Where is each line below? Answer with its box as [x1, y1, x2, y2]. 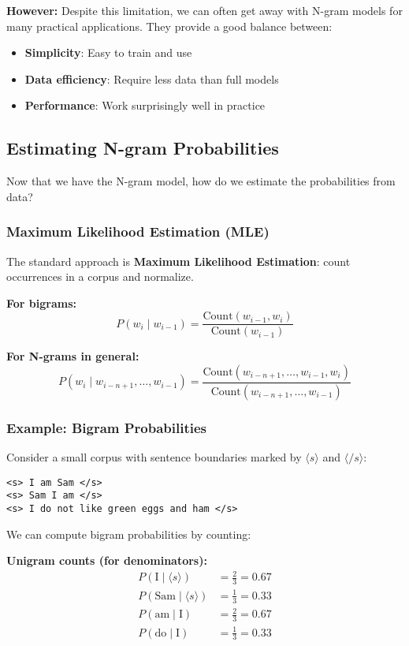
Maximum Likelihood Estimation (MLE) [6, 222, 270, 241]
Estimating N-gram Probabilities [6, 136, 279, 160]
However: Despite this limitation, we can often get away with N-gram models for [6, 2, 403, 18]
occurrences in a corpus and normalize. [6, 268, 194, 285]
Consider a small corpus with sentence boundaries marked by [6, 449, 302, 465]
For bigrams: [6, 294, 76, 311]
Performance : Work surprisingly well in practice [24, 97, 266, 114]
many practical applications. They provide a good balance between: [6, 17, 333, 34]
